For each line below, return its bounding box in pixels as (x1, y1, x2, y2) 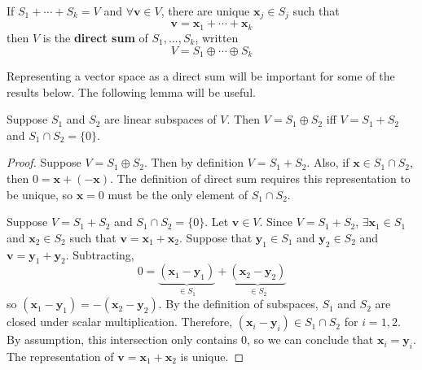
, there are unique (160, 2, 250, 19)
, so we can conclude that (247, 331, 374, 348)
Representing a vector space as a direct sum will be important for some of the (7, 67, 395, 84)
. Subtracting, (65, 246, 134, 263)
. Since (259, 213, 292, 230)
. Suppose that (179, 229, 253, 246)
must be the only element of (108, 185, 248, 202)
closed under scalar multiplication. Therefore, (7, 313, 233, 330)
